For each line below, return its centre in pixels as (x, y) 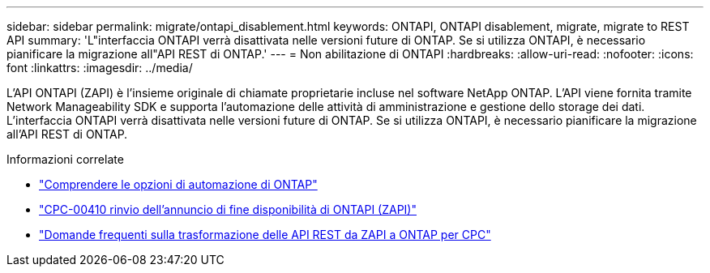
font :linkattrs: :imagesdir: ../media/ (100, 68)
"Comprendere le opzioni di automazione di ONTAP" (178, 184)
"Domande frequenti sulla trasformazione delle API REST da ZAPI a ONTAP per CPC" (265, 235)
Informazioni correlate (65, 159)
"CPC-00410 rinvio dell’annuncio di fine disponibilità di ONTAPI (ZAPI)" (228, 209)
